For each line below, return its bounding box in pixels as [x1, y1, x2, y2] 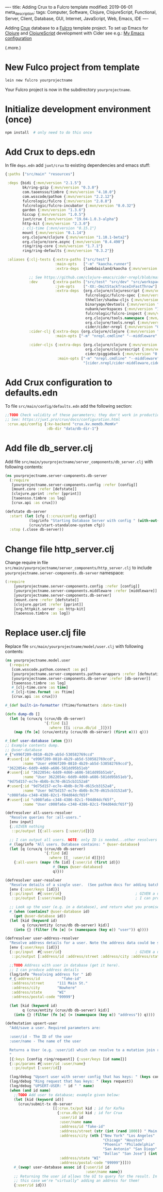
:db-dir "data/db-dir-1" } [46, 426, 98, 432]
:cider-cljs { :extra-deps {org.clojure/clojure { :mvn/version [29, 343, 158, 347]
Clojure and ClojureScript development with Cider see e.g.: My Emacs [5, 30, 145, 36]
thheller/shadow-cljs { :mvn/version [85, 297, 160, 303]
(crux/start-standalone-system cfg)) [29, 522, 105, 528]
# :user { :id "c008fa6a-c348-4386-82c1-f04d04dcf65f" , [7, 797, 116, 802]
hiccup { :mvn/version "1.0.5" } [22, 212, 86, 217]
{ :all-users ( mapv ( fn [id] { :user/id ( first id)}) [14, 860, 120, 865]
